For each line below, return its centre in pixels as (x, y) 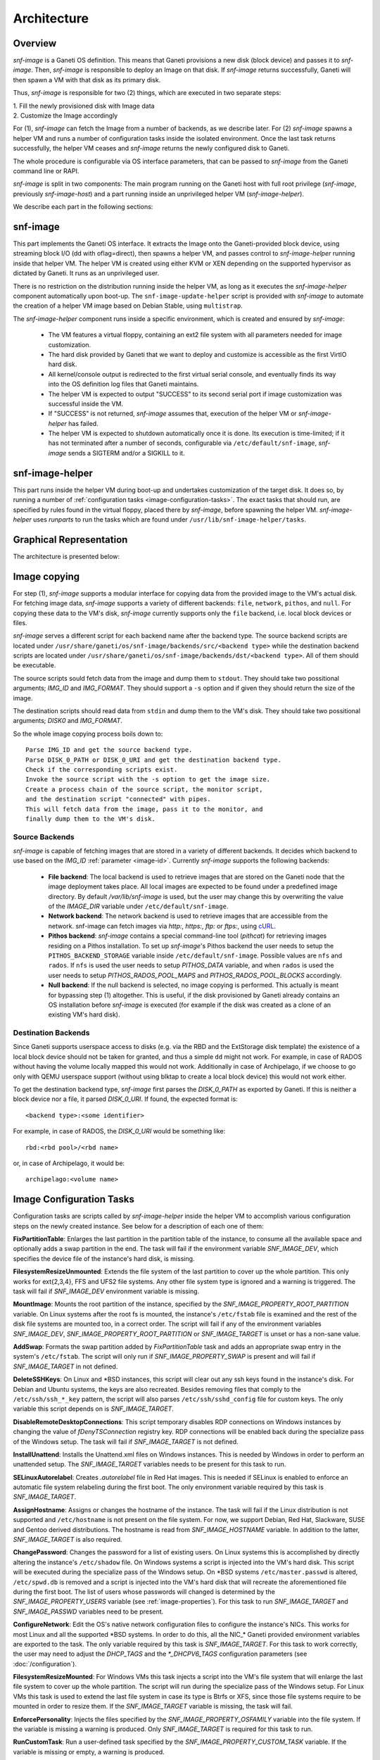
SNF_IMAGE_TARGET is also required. (68, 1540)
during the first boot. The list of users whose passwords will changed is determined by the (144, 1592)
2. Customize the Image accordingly (65, 115)
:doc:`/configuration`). (45, 1664)
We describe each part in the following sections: (83, 207)
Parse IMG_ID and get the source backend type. (109, 750)
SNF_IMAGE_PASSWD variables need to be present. (88, 1611)
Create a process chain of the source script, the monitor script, (144, 789)
